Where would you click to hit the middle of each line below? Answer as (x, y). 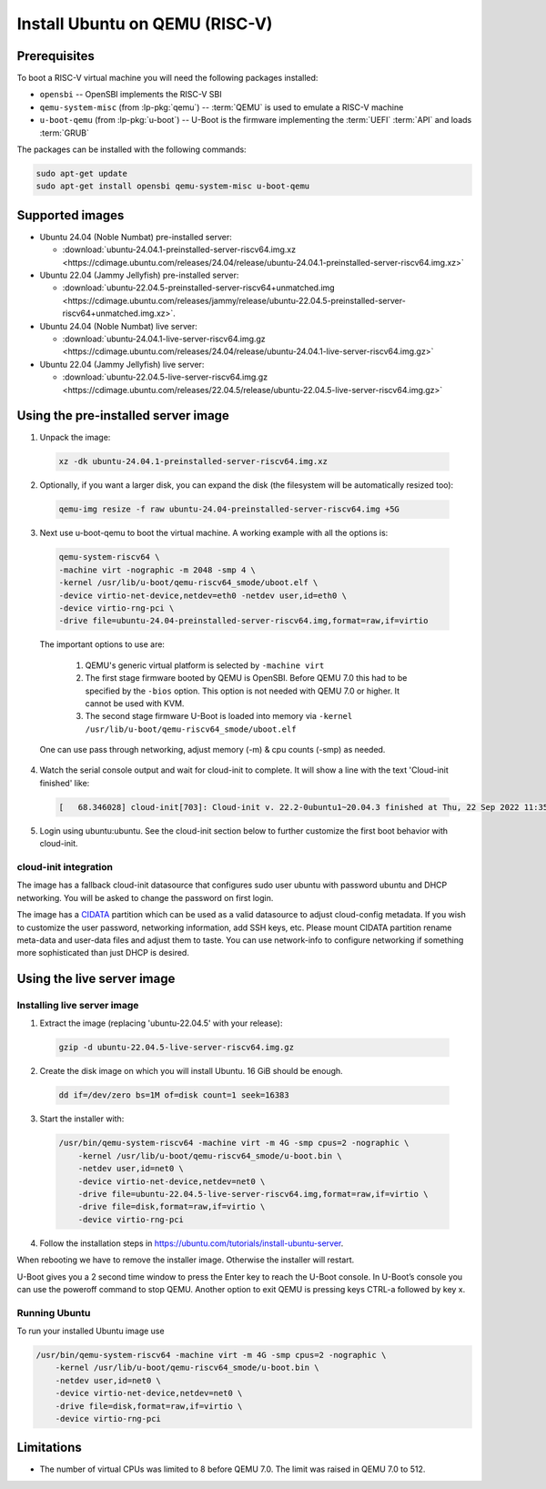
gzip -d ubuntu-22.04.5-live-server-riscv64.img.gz (177, 1048)
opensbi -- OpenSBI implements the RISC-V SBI (131, 95)
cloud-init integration (65, 866)
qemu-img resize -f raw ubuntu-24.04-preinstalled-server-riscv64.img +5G (229, 509)
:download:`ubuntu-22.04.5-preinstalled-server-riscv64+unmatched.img (199, 288)
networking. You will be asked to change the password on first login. (145, 897)
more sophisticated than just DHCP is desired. (103, 953)
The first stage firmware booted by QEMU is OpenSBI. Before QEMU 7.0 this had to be (246, 678)
